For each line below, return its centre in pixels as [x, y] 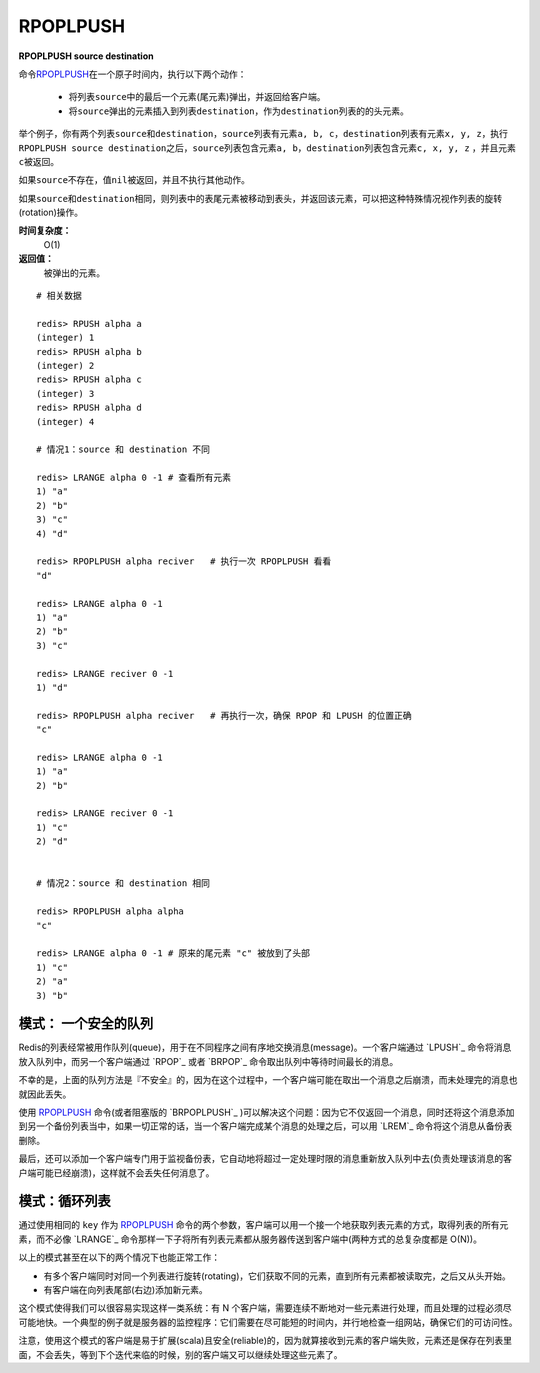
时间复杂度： [45, 231]
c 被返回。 [39, 161]
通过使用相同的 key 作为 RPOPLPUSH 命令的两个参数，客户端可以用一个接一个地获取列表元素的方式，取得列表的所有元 [263, 1225]
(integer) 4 [65, 421]
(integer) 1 [65, 338]
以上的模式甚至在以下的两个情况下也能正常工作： [119, 1257]
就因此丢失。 [45, 1094]
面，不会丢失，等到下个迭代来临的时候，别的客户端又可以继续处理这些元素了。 [180, 1354]
